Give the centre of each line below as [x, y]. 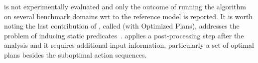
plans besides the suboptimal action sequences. [75, 54]
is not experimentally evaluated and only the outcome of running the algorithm [125, 6]
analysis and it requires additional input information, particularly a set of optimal [129, 45]
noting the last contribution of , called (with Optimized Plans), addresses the [122, 26]
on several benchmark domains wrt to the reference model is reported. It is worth [129, 16]
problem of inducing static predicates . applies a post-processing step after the [124, 35]
